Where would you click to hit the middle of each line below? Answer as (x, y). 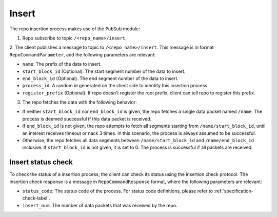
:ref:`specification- (233, 191)
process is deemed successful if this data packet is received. (87, 119)
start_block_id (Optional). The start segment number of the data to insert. (104, 71)
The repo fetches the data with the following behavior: (80, 102)
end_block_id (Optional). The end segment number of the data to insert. (101, 78)
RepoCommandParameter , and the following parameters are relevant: (83, 54)
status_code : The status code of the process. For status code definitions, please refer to (117, 191)
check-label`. (36, 198)
